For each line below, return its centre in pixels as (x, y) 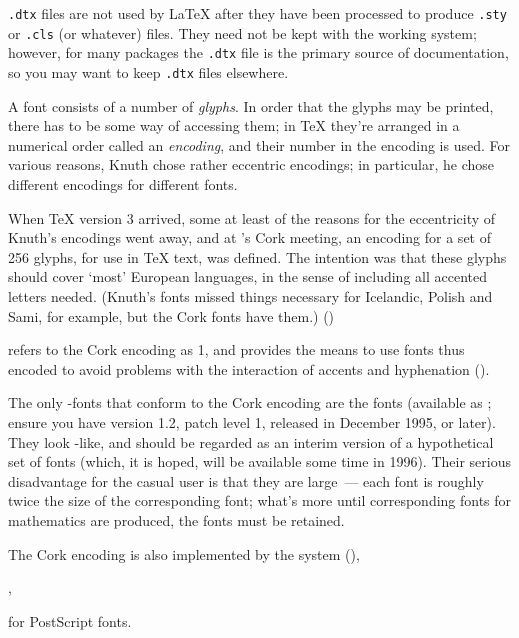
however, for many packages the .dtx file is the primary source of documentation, (258, 52)
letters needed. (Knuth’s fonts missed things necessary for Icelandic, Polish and (250, 295)
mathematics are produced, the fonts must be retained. (176, 519)
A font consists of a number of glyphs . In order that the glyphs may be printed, (251, 105)
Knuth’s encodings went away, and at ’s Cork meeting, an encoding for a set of (249, 237)
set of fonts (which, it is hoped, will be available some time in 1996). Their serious (259, 461)
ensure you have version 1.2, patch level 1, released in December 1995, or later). (252, 421)
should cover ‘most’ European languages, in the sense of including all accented (247, 276)
